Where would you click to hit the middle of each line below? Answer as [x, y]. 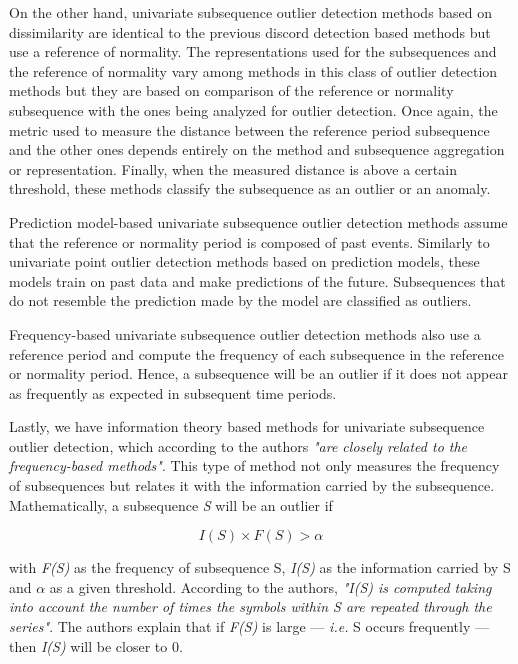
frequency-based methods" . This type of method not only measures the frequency [254, 465]
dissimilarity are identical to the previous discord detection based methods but [250, 31]
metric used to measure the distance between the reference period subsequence [249, 129]
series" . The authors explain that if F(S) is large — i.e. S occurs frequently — [249, 626]
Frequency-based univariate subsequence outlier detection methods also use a [245, 333]
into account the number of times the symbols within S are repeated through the [250, 606]
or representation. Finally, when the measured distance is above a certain [233, 168]
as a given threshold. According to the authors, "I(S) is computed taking [270, 586]
